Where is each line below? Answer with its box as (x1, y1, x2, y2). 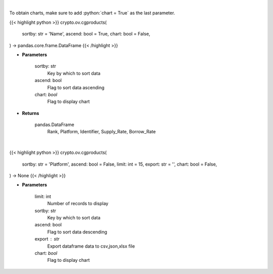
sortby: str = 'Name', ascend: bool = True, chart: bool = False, (22, 31, 151, 37)
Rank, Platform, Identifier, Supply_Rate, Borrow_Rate (47, 129, 156, 135)
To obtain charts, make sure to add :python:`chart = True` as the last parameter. (9, 10, 175, 16)
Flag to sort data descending (47, 228, 107, 235)
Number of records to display (47, 201, 109, 207)
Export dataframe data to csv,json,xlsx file (47, 243, 135, 249)
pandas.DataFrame (34, 122, 74, 128)
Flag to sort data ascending (47, 84, 105, 91)
